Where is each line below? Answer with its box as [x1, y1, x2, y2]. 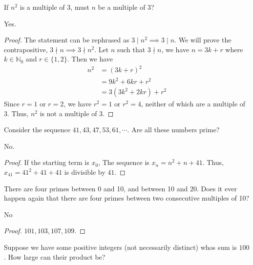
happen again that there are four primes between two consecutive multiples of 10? [4, 193, 250, 203]
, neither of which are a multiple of [141, 99, 246, 109]
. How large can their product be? [4, 251, 105, 262]
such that [117, 44, 146, 54]
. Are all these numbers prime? [127, 124, 220, 135]
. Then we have [67, 54, 113, 64]
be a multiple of [98, 2, 146, 12]
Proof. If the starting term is [4, 157, 89, 167]
